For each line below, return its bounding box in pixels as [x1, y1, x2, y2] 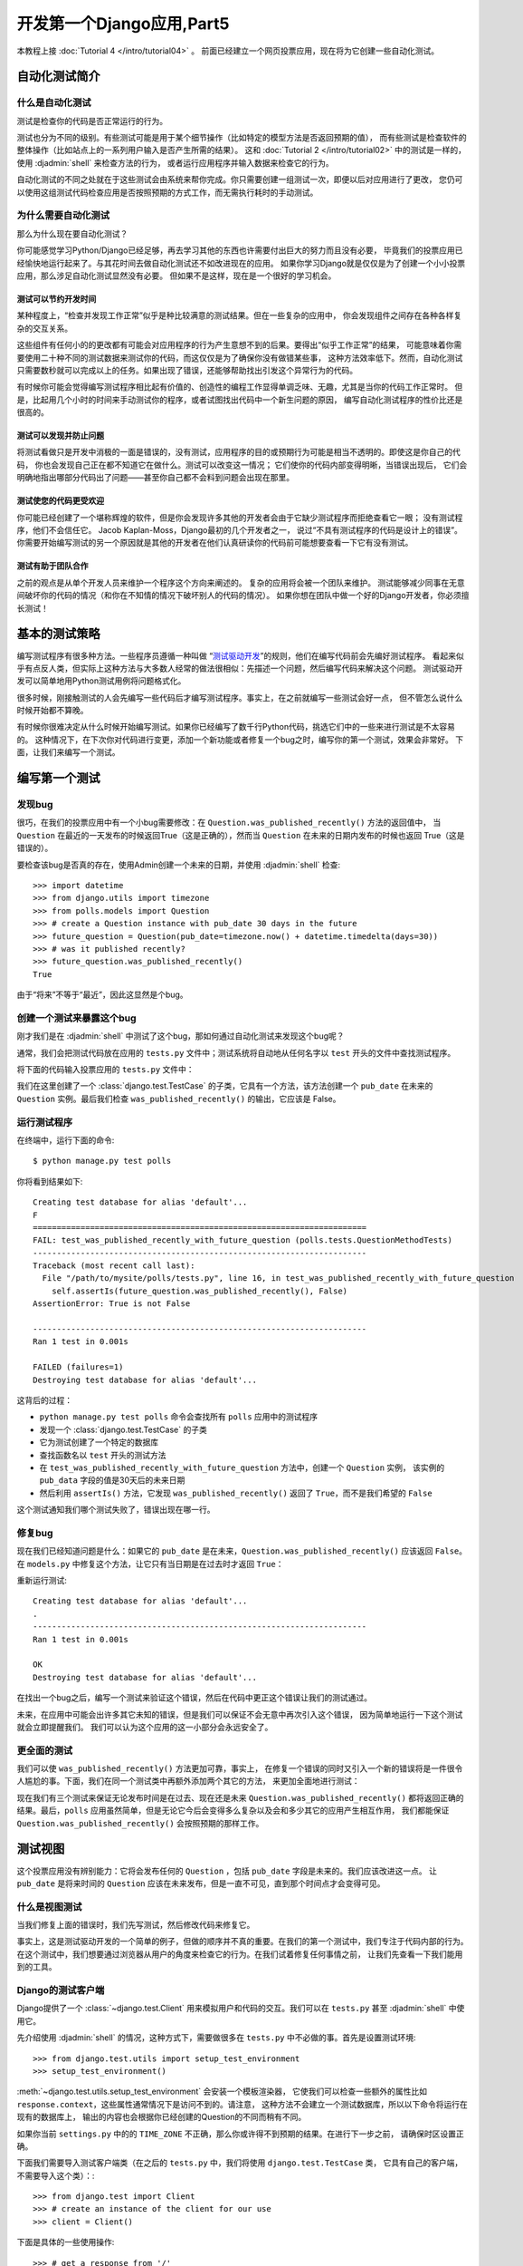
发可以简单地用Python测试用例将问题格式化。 [16, 675, 186, 686]
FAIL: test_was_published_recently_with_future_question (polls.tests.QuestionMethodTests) [33, 1235, 452, 1245]
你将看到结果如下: [16, 1176, 83, 1186]
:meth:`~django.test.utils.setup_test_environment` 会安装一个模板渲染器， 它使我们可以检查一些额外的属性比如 [16, 2086, 428, 2097]
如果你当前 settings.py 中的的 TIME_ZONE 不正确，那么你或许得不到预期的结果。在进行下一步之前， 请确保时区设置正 [16, 2128, 465, 2139]
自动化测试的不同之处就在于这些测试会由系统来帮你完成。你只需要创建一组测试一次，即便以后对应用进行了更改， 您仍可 [16, 174, 463, 185]
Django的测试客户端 [16, 1984, 105, 1996]
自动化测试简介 [16, 69, 100, 84]
